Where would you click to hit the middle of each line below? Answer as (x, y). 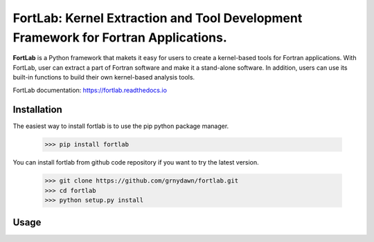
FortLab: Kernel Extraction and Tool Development (158, 18)
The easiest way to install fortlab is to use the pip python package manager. (121, 126)
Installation (37, 110)
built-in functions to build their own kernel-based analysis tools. (104, 77)
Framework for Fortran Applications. (120, 37)
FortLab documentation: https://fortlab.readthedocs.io (90, 90)
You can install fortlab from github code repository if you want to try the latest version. (136, 162)
